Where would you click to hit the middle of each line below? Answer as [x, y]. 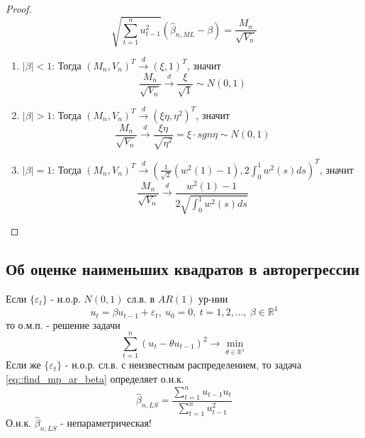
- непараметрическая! [106, 423]
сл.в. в [141, 299]
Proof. [19, 9]
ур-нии [213, 299]
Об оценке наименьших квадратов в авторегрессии [183, 269]
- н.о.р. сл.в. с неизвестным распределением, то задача [183, 365]
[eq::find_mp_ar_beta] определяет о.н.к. [95, 378]
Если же [23, 365]
